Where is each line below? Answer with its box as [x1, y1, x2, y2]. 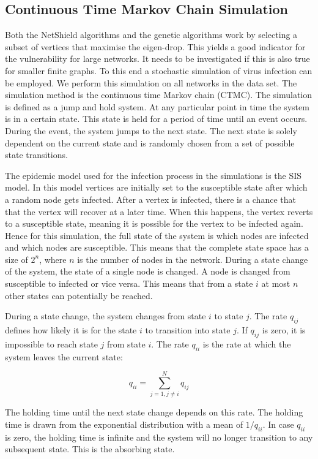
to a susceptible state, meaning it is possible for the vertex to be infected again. [5, 217, 303, 230]
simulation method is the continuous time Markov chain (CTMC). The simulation [5, 88, 312, 101]
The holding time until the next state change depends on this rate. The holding [5, 406, 303, 419]
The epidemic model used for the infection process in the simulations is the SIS [5, 169, 302, 181]
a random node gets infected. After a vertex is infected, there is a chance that [5, 192, 296, 205]
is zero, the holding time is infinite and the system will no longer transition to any [5, 430, 313, 443]
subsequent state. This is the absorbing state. [5, 442, 175, 455]
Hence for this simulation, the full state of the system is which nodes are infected [5, 229, 309, 241]
